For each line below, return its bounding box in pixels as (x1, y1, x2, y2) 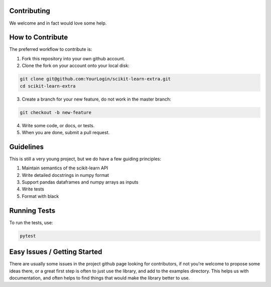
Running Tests (9, 206, 55, 215)
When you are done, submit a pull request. (22, 129, 110, 135)
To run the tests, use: (9, 219, 53, 226)
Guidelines (9, 142, 44, 151)
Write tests (22, 186, 45, 192)
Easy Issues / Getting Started (9, 248, 102, 256)
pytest (20, 233, 36, 239)
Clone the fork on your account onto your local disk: (22, 63, 130, 69)
